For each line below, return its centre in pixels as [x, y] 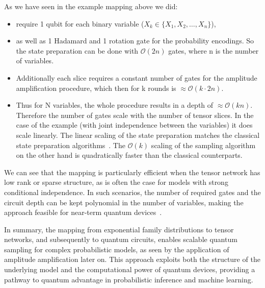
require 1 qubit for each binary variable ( [80, 23]
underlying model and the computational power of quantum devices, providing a [130, 269]
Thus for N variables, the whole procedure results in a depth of [115, 105]
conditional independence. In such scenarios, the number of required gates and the [132, 192]
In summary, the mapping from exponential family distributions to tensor [119, 229]
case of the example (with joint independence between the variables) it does [134, 125]
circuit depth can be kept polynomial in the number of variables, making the [124, 202]
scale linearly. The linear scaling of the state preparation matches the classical [138, 135]
